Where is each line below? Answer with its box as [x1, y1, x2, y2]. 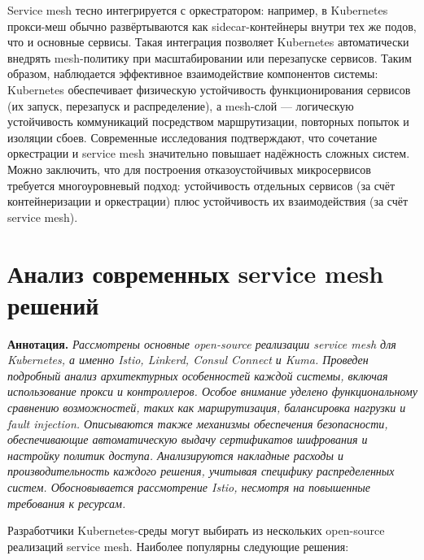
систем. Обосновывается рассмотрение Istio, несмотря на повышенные [7, 478, 371, 495]
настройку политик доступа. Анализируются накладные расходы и [7, 446, 343, 463]
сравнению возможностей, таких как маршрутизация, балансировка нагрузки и [7, 399, 406, 415]
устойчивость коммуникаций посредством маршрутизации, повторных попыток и [7, 113, 409, 130]
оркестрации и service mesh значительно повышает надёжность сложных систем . [7, 145, 410, 162]
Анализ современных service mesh [7, 256, 384, 289]
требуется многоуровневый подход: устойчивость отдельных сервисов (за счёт [7, 176, 396, 193]
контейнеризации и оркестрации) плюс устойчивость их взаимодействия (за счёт [7, 193, 409, 210]
